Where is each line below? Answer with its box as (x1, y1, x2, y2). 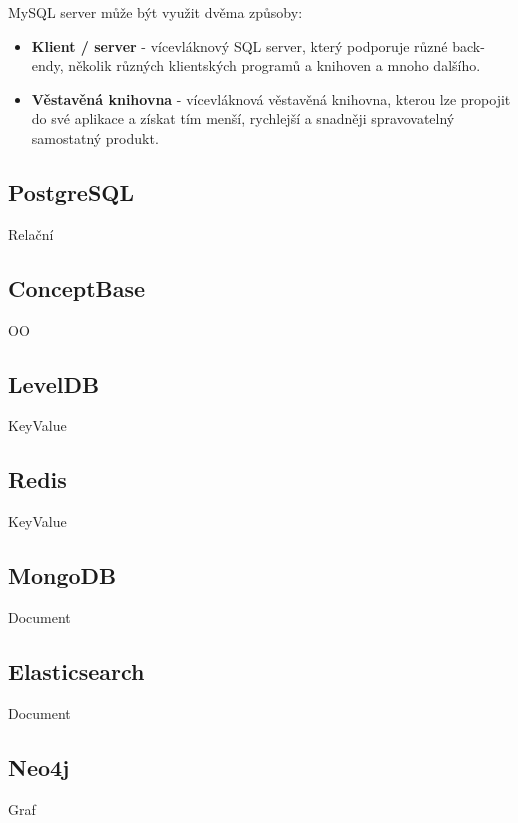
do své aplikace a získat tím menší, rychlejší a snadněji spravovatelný (31, 108, 455, 129)
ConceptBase (8, 272, 146, 303)
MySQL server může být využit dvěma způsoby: (8, 2, 303, 22)
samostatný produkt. (31, 127, 159, 148)
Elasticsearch (8, 655, 145, 686)
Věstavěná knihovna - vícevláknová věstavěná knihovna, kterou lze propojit (31, 88, 511, 109)
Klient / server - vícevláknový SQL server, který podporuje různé (31, 35, 448, 56)
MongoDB (8, 560, 117, 591)
